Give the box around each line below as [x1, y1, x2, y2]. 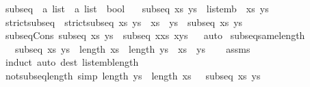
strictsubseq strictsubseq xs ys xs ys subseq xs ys [5, 14, 243, 29]
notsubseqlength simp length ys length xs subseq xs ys [5, 68, 261, 82]
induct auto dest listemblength [5, 55, 139, 69]
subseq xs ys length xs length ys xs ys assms [14, 41, 250, 55]
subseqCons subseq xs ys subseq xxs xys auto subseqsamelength [5, 28, 305, 42]
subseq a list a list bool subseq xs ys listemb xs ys [5, 1, 269, 15]
